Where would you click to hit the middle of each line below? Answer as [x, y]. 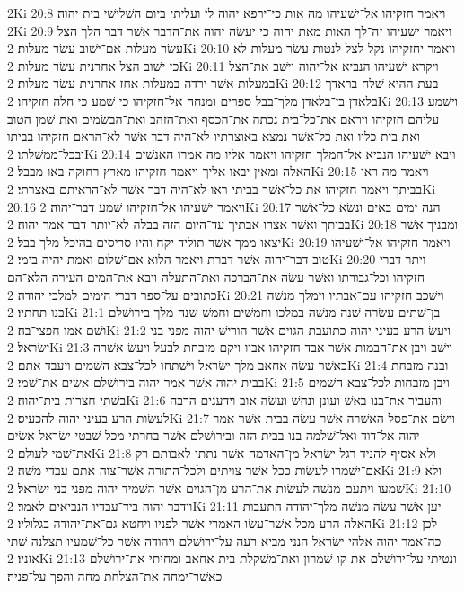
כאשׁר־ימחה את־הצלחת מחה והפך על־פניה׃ [115, 576]
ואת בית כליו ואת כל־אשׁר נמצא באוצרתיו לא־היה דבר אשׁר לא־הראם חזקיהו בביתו [214, 136]
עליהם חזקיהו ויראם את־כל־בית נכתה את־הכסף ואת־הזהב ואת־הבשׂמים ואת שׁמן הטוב [223, 118]
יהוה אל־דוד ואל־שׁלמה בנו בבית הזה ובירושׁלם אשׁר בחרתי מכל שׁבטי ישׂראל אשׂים [214, 435]
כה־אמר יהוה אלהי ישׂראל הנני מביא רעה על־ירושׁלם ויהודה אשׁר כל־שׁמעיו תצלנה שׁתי [224, 540]
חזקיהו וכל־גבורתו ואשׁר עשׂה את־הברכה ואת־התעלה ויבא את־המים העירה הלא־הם [216, 276]
